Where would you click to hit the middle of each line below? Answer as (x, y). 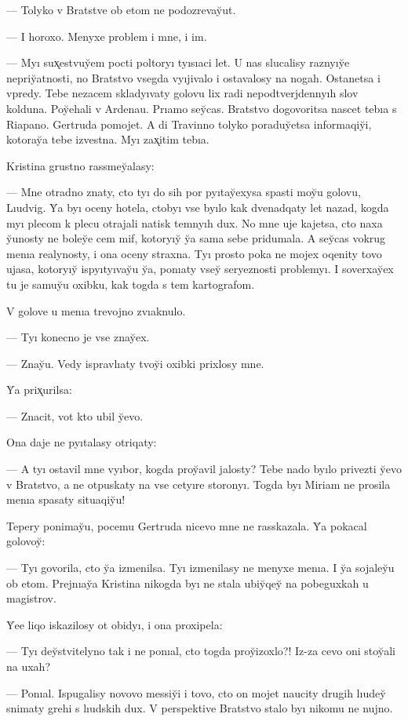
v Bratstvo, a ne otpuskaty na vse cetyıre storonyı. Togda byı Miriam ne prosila (199, 484)
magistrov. (31, 598)
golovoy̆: (26, 541)
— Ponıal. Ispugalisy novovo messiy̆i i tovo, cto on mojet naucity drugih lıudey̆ (196, 692)
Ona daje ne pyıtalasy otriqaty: (82, 442)
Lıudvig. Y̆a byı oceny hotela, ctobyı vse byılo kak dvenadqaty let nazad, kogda (198, 207)
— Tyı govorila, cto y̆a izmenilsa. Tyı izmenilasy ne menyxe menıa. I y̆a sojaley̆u (200, 568)
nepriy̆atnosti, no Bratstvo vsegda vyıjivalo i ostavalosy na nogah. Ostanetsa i (193, 77)
